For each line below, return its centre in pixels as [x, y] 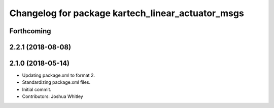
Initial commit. [37, 89]
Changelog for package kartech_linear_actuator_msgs [127, 13]
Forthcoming [30, 31]
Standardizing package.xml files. [56, 82]
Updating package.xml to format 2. [58, 75]
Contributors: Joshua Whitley [53, 96]
